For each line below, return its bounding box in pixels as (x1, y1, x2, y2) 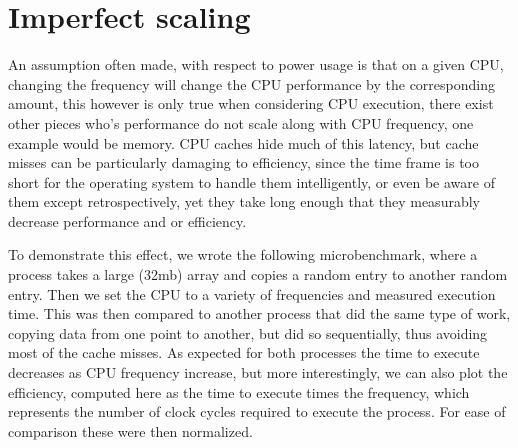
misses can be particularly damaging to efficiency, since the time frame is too (8, 152, 480, 173)
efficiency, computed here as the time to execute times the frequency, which (8, 381, 470, 402)
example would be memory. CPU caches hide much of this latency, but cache (8, 132, 479, 153)
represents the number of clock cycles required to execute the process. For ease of (8, 401, 506, 422)
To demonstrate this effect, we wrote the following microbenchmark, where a (8, 244, 478, 265)
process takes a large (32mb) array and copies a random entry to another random (8, 264, 508, 285)
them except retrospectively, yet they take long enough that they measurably (8, 191, 480, 212)
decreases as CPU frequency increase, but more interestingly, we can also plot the (8, 362, 508, 383)
